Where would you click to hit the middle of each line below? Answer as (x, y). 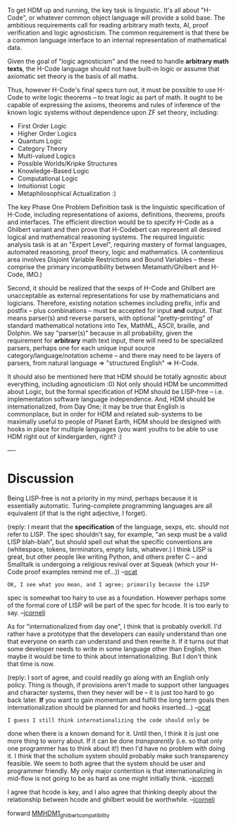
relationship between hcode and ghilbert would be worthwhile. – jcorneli (111, 799)
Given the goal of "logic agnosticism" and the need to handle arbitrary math (118, 61)
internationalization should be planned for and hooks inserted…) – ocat (109, 707)
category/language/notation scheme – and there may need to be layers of (114, 356)
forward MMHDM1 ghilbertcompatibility (58, 814)
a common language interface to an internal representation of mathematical (117, 40)
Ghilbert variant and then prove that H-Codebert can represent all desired (114, 229)
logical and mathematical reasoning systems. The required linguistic (106, 237)
